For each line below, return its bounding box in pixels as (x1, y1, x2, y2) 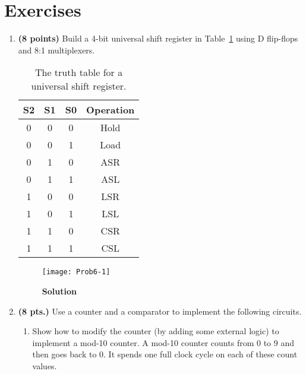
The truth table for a (34, 65, 123, 80)
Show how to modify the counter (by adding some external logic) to (32, 325, 279, 337)
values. (32, 359, 57, 372)
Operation (86, 103, 135, 117)
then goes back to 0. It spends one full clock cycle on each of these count (32, 348, 298, 360)
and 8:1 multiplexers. (18, 43, 95, 56)
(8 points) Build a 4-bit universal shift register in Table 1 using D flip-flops (18, 32, 298, 45)
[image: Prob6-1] (42, 268, 111, 277)
